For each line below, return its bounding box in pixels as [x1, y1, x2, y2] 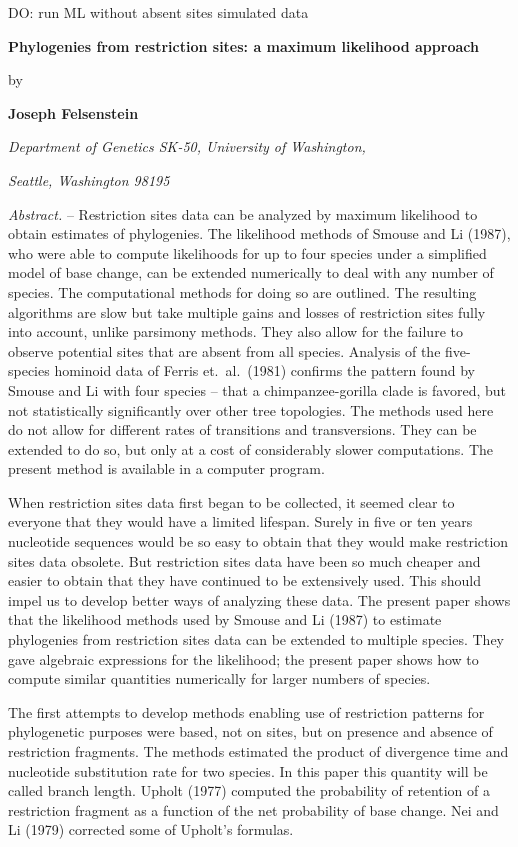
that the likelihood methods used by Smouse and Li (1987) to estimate [8, 609, 442, 630]
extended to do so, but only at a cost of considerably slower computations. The [8, 438, 494, 459]
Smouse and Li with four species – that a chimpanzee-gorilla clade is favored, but [8, 379, 506, 400]
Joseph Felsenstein [8, 102, 139, 123]
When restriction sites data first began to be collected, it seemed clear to [8, 491, 455, 512]
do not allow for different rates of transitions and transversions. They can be [8, 419, 477, 440]
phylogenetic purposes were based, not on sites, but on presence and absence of [8, 721, 493, 742]
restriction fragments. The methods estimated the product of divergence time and [8, 741, 509, 761]
